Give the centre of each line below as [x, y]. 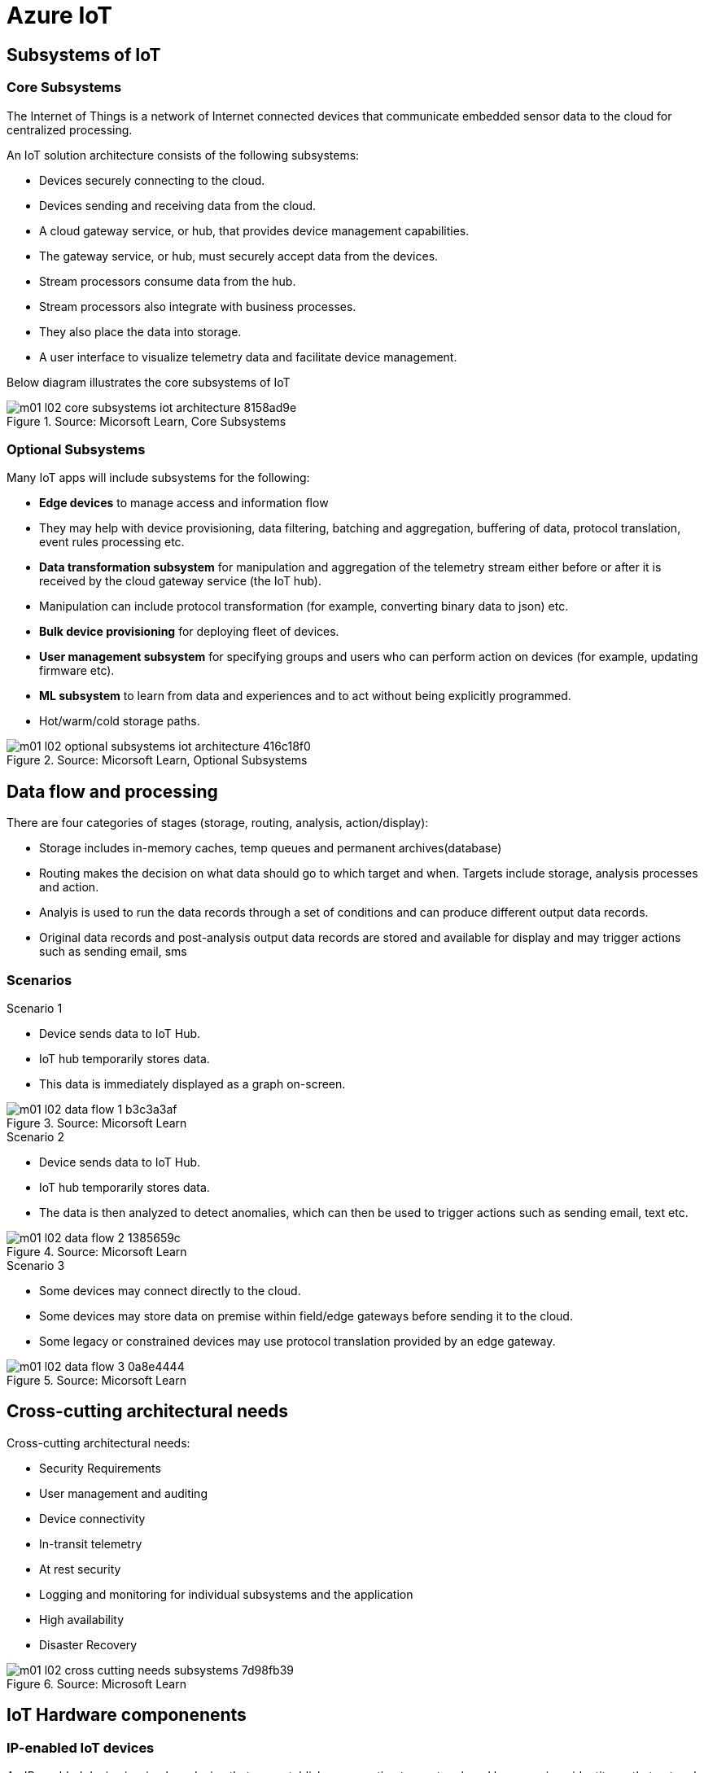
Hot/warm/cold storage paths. [120, 721]
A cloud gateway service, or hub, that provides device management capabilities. [254, 230]
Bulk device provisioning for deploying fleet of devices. [189, 632]
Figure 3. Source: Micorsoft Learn [97, 1123]
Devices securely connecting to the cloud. [152, 180]
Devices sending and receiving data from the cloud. [178, 205]
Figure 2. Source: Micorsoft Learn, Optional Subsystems [157, 760]
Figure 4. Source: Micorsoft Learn [97, 1251]
